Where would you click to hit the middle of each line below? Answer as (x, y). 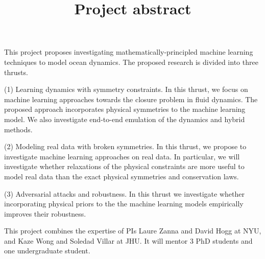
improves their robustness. (45, 213)
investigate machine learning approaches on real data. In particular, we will (122, 156)
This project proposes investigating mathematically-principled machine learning (129, 52)
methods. (18, 129)
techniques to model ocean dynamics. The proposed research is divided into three (131, 62)
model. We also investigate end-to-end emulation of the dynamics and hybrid (125, 119)
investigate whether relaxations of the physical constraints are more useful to (124, 166)
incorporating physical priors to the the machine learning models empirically (124, 204)
